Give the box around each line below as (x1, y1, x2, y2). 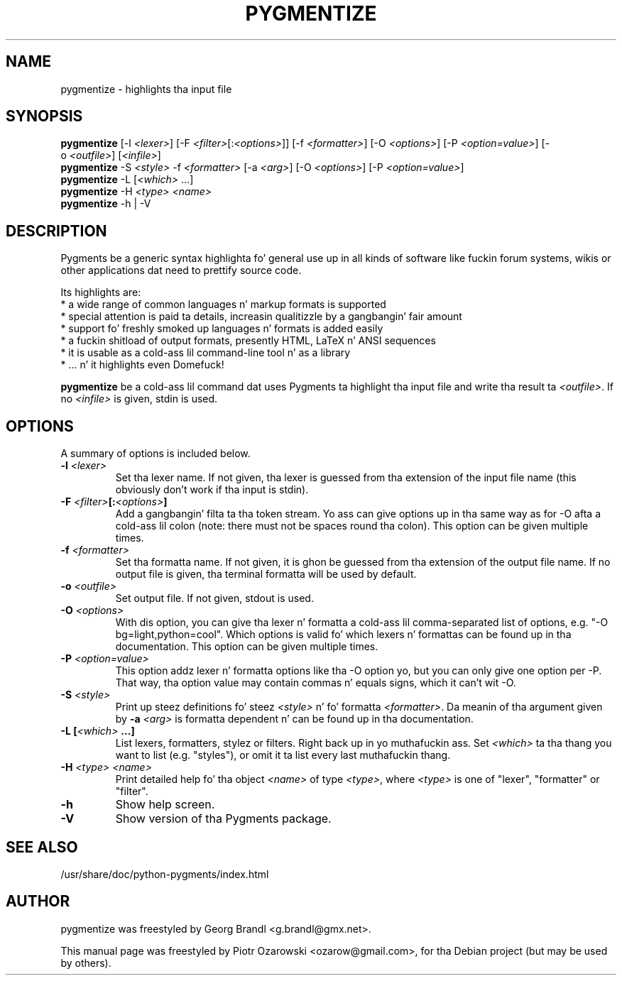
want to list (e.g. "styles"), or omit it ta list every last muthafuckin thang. (115, 749, 451, 762)
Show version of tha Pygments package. (115, 811, 332, 826)
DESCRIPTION (6, 221, 107, 240)
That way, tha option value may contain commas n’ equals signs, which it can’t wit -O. (115, 676, 516, 689)
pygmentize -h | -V (60, 197, 151, 210)
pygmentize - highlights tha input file (60, 82, 232, 95)
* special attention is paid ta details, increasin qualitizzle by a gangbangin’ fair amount (60, 310, 462, 323)
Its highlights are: (60, 286, 141, 299)
